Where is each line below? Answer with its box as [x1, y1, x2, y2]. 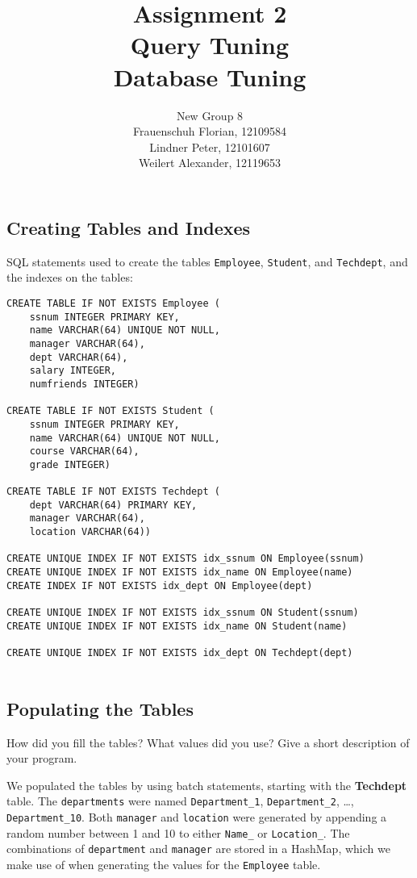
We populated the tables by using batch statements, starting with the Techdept [6, 776, 407, 793]
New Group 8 [176, 107, 244, 123]
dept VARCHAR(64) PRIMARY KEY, [29, 499, 198, 511]
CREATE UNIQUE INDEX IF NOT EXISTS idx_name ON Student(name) [6, 620, 348, 632]
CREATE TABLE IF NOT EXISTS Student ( [6, 405, 215, 417]
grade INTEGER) [29, 458, 111, 470]
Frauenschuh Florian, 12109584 [133, 123, 286, 140]
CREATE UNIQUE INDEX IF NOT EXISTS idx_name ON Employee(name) [6, 567, 353, 579]
